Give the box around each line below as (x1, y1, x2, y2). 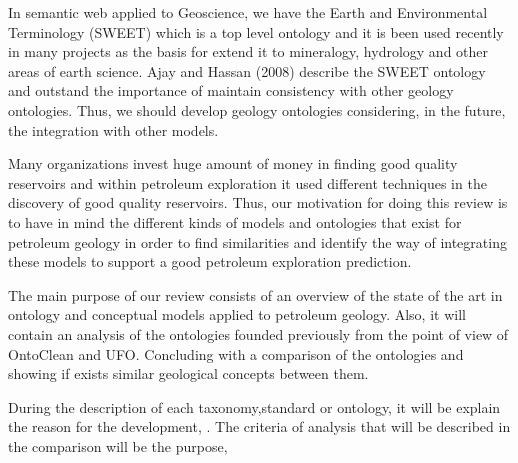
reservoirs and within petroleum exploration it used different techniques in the (8, 172, 487, 193)
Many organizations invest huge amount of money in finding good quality (8, 153, 458, 174)
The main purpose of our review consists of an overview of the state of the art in (8, 284, 503, 305)
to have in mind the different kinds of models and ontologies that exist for (8, 211, 462, 232)
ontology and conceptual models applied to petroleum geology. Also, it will (8, 304, 466, 325)
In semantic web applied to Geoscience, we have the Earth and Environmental (8, 2, 488, 22)
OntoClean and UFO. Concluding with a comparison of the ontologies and (8, 343, 464, 364)
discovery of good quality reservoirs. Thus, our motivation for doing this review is (8, 192, 508, 213)
